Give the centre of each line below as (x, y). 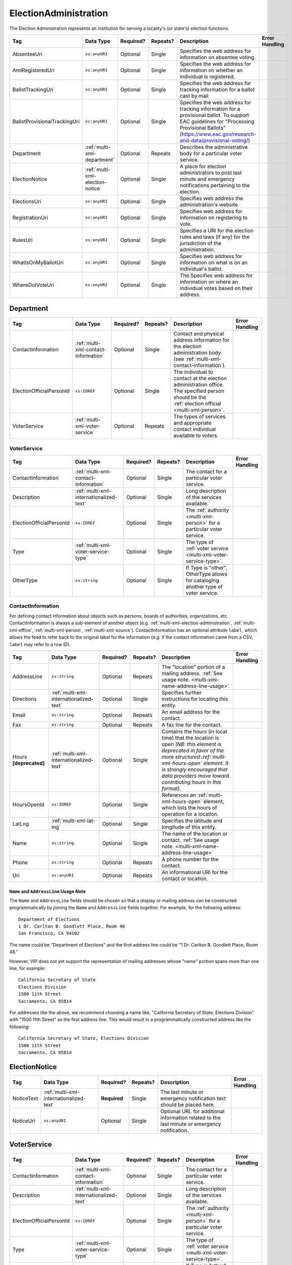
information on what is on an (213, 262)
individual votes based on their (216, 288)
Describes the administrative (214, 147)
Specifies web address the (211, 198)
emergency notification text (193, 1098)
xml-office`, (21, 630)
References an (179, 795)
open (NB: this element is (192, 744)
